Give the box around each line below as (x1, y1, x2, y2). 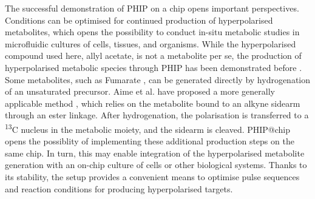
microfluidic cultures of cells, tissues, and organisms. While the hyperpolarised (5, 37, 296, 50)
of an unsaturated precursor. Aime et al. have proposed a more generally (5, 85, 276, 98)
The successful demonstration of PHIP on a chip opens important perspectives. (5, 2, 299, 14)
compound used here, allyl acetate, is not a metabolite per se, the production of (5, 49, 302, 62)
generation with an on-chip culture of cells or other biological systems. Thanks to (5, 158, 307, 171)
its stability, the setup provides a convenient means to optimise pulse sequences (5, 170, 300, 183)
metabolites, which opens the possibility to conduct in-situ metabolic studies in (5, 25, 300, 38)
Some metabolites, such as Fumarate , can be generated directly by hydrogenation (5, 73, 311, 86)
